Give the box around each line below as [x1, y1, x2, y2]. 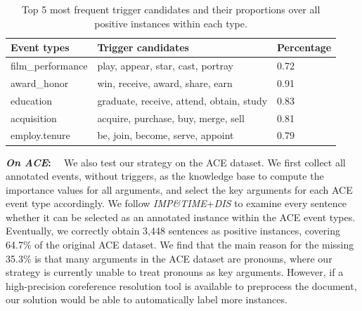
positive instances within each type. [94, 15, 247, 30]
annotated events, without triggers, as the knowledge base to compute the [6, 168, 324, 183]
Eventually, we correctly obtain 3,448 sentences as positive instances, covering [6, 223, 340, 238]
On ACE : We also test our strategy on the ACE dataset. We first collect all [6, 154, 346, 169]
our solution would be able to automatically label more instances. [6, 292, 287, 307]
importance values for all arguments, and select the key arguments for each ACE [6, 182, 353, 197]
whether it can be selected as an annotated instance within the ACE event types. [6, 209, 356, 224]
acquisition [11, 110, 57, 125]
